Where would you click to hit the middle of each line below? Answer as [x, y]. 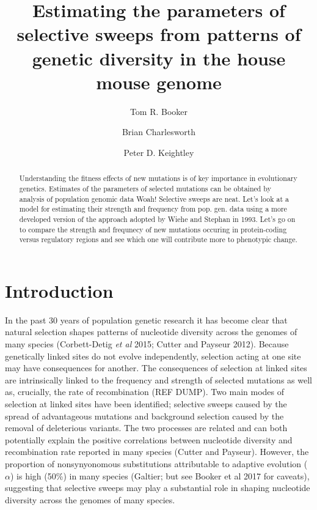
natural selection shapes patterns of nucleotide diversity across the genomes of [151, 332]
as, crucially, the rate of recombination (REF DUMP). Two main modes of [145, 392]
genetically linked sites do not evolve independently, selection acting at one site [153, 356]
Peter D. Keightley [159, 152]
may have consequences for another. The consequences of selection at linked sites [156, 368]
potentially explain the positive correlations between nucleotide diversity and [149, 439]
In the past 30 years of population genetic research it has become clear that [146, 320]
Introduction [59, 290]
